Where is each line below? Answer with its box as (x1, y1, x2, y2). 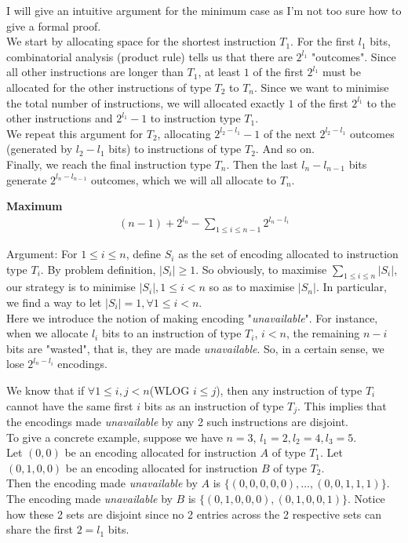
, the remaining (286, 325, 360, 341)
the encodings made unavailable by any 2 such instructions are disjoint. (6, 414, 349, 430)
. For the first (290, 33, 355, 49)
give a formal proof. (6, 17, 101, 34)
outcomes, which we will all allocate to (90, 171, 277, 188)
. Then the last (226, 155, 298, 172)
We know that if (6, 382, 85, 398)
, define (126, 246, 162, 262)
